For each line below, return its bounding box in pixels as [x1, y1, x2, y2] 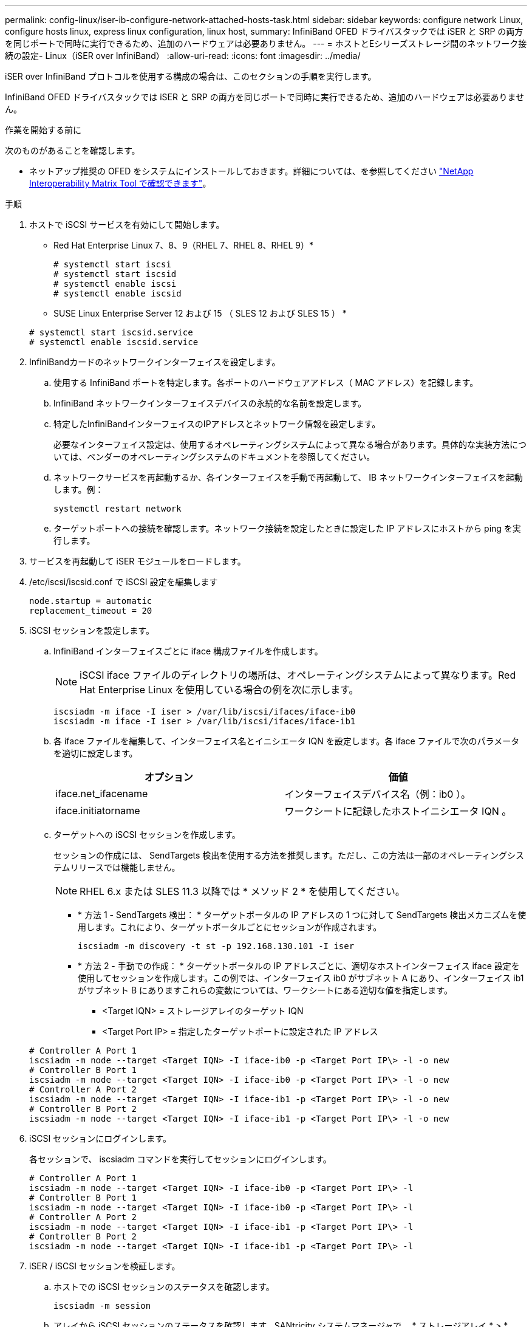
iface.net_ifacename [55, 787, 148, 800]
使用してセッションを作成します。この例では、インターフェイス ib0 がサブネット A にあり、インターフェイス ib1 [78, 973, 524, 983]
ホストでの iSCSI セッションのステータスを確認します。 [53, 1281, 275, 1292]
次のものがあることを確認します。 [5, 145, 140, 156]
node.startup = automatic [29, 596, 152, 606]
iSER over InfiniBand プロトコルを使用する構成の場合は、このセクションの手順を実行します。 [5, 71, 377, 81]
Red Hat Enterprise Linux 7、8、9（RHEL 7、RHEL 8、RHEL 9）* [53, 240, 313, 250]
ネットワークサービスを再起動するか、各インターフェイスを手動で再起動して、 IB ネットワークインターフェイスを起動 [53, 472, 523, 482]
